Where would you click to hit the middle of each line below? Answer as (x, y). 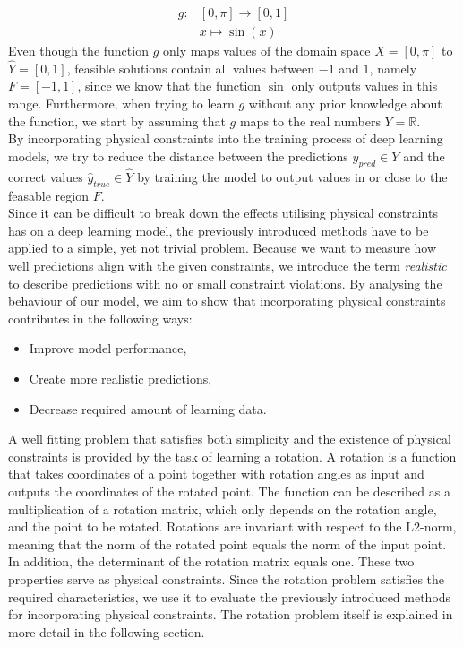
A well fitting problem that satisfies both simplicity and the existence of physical (230, 439)
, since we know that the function (169, 86)
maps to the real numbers (310, 121)
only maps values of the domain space (266, 51)
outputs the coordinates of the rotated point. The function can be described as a (229, 491)
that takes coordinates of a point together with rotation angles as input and (216, 474)
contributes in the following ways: (100, 318)
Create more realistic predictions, (120, 378)
